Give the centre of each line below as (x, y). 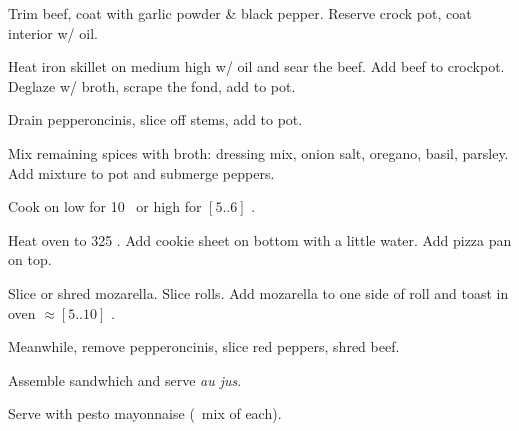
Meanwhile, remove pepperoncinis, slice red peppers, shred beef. (204, 346)
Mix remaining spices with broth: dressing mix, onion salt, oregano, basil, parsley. (258, 152)
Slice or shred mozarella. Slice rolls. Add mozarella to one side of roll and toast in (258, 292)
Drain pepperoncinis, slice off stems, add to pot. (155, 119)
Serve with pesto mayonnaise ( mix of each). (145, 413)
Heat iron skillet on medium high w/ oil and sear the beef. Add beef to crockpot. (256, 66)
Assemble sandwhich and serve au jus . (125, 379)
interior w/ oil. (53, 32)
